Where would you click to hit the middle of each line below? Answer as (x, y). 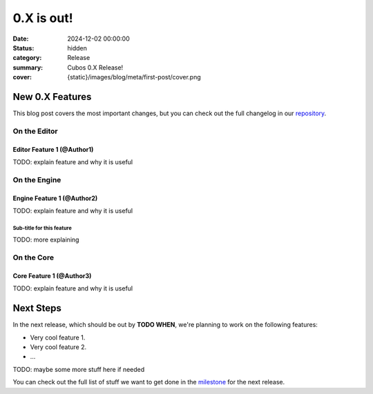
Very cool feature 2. (58, 347)
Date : (21, 39)
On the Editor (35, 131)
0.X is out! (43, 18)
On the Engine (37, 179)
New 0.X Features (52, 97)
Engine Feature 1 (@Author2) (55, 198)
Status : (23, 48)
